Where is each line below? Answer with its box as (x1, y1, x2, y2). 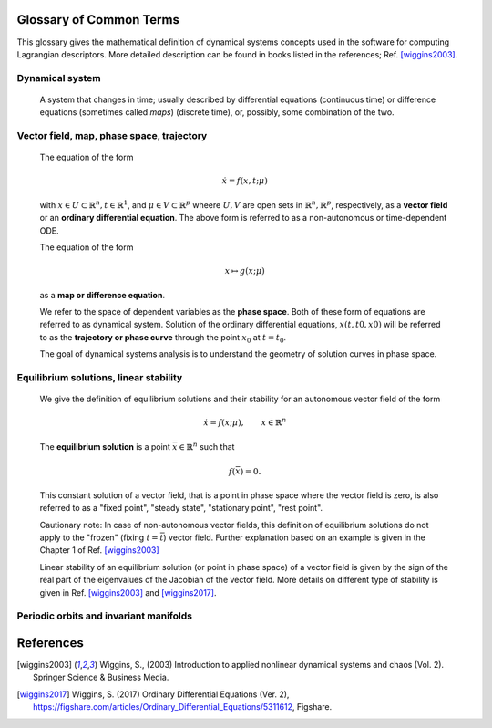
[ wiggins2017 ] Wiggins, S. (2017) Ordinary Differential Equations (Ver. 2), (16, 689, 290, 700)
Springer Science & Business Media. (33, 671, 169, 683)
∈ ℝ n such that (179, 440, 235, 452)
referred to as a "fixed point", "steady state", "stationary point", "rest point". (39, 503, 323, 514)
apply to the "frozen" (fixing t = (39, 532, 159, 543)
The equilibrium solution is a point (39, 441, 170, 452)
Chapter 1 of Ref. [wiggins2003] (39, 545, 159, 556)
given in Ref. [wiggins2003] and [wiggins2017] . (39, 587, 217, 598)
